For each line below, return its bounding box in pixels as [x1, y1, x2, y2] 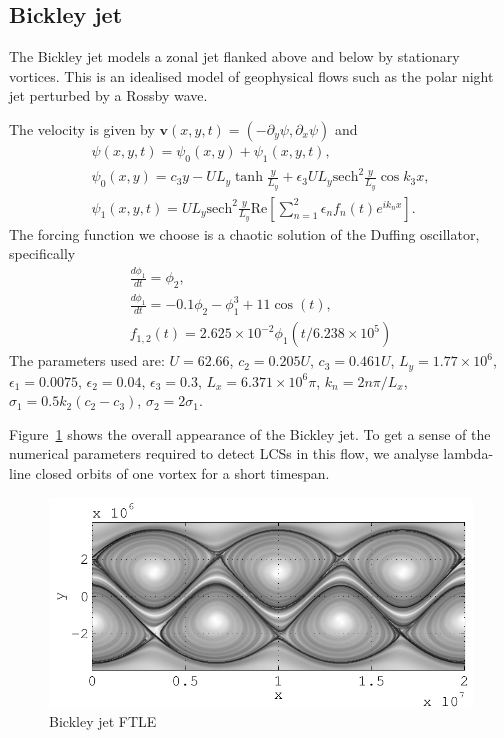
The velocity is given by [9, 118, 155, 139]
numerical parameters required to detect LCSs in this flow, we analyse [9, 443, 439, 464]
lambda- [443, 443, 494, 464]
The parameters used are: [9, 350, 165, 371]
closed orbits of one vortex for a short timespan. [35, 463, 330, 484]
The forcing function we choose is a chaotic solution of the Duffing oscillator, [9, 223, 480, 244]
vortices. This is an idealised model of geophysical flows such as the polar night [9, 65, 494, 86]
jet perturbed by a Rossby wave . [9, 85, 208, 106]
